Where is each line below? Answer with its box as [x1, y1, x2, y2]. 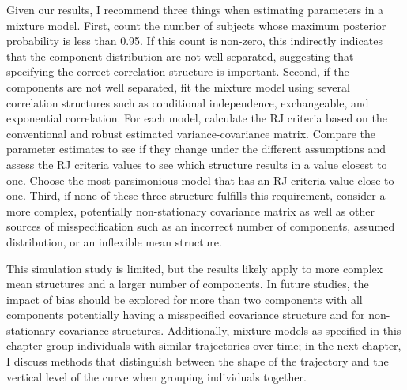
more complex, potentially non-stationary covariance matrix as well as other [6, 202, 375, 219]
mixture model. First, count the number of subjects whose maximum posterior [6, 17, 386, 33]
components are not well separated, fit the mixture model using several [6, 78, 350, 95]
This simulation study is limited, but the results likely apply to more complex [6, 260, 383, 276]
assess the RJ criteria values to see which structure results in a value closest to [6, 156, 387, 172]
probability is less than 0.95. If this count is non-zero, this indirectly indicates [6, 32, 383, 49]
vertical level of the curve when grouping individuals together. [6, 368, 307, 384]
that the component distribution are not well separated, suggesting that [6, 47, 354, 64]
